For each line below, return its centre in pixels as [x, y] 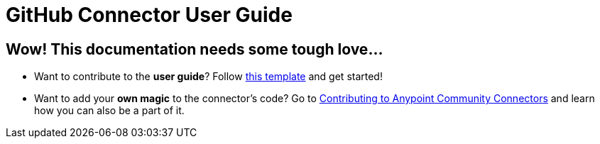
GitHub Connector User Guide [149, 15]
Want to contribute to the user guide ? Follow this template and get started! [208, 77]
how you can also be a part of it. [109, 111]
